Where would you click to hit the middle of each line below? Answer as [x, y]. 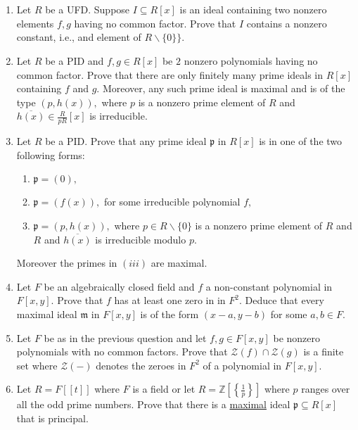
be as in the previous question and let [125, 337]
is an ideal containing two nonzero [253, 10]
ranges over [326, 389]
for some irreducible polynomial [172, 202]
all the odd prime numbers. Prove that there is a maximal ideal [153, 404]
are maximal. [179, 263]
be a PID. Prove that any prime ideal [126, 141]
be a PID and [75, 60]
